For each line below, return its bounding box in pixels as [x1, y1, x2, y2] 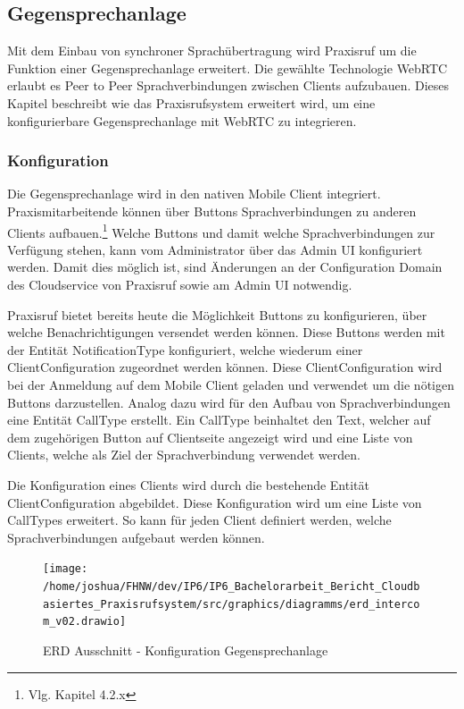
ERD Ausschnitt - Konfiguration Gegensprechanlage [43, 640, 328, 659]
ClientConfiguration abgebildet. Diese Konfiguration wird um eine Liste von [7, 493, 422, 511]
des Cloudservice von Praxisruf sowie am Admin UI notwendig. [7, 275, 352, 294]
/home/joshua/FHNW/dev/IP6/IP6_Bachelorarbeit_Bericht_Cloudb [43, 579, 420, 593]
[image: [43, 562, 88, 576]
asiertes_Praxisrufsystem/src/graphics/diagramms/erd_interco [43, 597, 420, 611]
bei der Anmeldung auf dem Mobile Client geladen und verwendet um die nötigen [7, 375, 454, 393]
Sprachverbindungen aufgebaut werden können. [7, 528, 265, 546]
